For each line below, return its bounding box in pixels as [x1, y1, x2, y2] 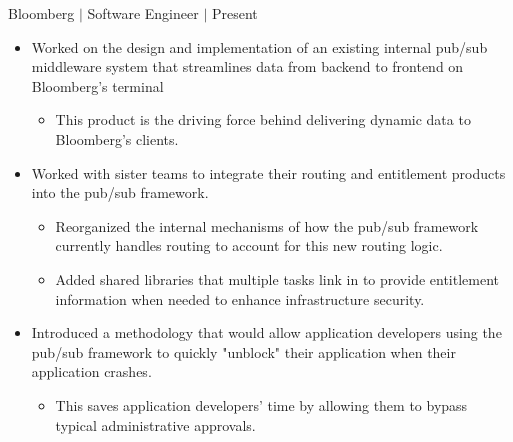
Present [211, 3, 258, 23]
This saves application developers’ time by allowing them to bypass [55, 394, 468, 415]
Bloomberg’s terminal [31, 75, 164, 96]
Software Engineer [87, 3, 199, 23]
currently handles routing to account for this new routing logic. [55, 235, 443, 256]
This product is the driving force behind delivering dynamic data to [55, 109, 471, 130]
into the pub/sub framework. [31, 182, 209, 203]
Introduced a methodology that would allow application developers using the [31, 322, 502, 343]
